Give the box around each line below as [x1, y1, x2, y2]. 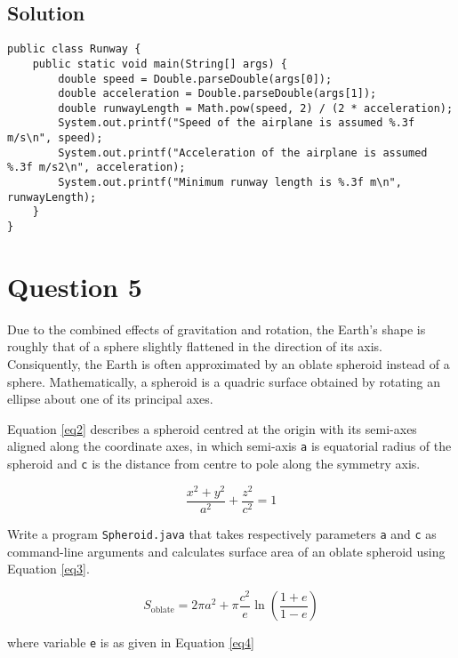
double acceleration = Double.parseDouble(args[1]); [58, 87, 377, 100]
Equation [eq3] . [7, 559, 90, 578]
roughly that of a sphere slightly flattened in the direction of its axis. [7, 337, 383, 356]
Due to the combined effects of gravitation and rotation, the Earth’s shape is [7, 319, 426, 338]
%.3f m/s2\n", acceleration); [7, 161, 186, 174]
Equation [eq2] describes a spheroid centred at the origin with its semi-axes [7, 419, 417, 437]
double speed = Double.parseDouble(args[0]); [58, 72, 333, 85]
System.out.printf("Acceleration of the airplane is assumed [58, 146, 428, 159]
